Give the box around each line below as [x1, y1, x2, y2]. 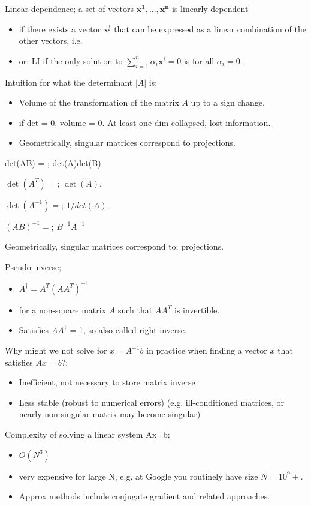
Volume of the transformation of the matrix [19, 96, 179, 109]
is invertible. [174, 303, 220, 316]
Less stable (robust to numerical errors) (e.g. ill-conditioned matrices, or [19, 396, 285, 408]
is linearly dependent [172, 2, 249, 14]
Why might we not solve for [5, 344, 107, 357]
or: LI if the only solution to [19, 54, 123, 67]
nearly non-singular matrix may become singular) [19, 408, 201, 420]
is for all [183, 54, 215, 67]
